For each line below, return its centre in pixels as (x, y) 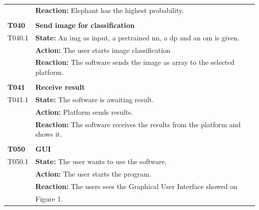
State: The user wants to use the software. (101, 161)
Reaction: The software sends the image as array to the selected (135, 62)
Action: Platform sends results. (84, 111)
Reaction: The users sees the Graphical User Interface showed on (136, 186)
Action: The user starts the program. (93, 173)
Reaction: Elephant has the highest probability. (110, 10)
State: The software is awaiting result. (95, 99)
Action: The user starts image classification (103, 50)
